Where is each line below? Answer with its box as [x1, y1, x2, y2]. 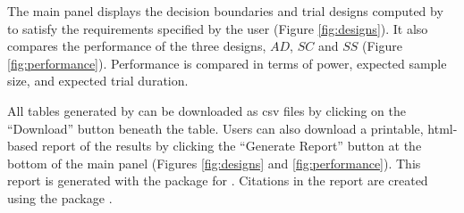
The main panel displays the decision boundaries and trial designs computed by [7, 2, 443, 20]
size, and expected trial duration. [7, 71, 189, 90]
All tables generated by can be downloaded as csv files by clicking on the [7, 101, 406, 119]
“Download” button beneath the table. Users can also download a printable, [7, 119, 424, 137]
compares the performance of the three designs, [7, 37, 266, 55]
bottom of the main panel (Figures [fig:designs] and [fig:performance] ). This [7, 153, 421, 172]
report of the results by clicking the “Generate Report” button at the [41, 136, 422, 155]
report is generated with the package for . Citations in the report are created [7, 171, 428, 190]
